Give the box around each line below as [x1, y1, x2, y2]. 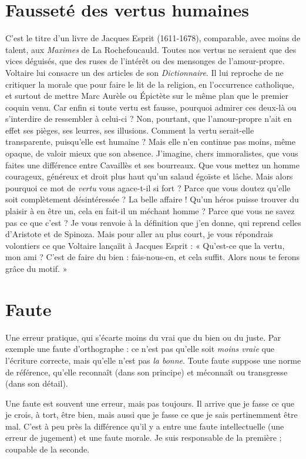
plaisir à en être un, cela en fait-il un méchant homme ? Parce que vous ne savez [5, 205, 295, 217]
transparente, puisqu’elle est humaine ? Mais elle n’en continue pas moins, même [5, 135, 296, 148]
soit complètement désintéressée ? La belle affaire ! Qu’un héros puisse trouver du [5, 193, 299, 205]
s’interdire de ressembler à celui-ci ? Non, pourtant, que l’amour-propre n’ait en [5, 112, 292, 125]
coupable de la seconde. [5, 443, 90, 455]
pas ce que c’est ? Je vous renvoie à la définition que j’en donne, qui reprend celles [5, 216, 301, 228]
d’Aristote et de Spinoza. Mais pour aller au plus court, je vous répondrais [5, 228, 274, 240]
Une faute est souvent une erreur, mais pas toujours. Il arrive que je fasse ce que [5, 397, 294, 409]
